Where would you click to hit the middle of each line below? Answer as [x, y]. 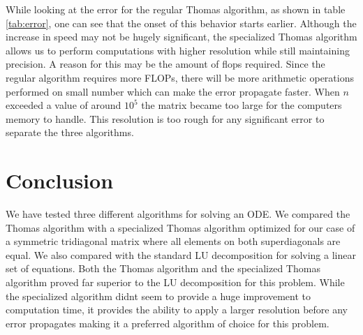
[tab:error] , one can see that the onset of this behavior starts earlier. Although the [181, 23]
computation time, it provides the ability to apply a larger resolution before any [177, 310]
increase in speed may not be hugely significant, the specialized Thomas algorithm [181, 37]
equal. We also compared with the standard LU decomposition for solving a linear [181, 254]
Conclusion [60, 180]
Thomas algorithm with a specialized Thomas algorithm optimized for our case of [180, 227]
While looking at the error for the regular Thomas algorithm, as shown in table [176, 9]
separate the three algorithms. [70, 132]
